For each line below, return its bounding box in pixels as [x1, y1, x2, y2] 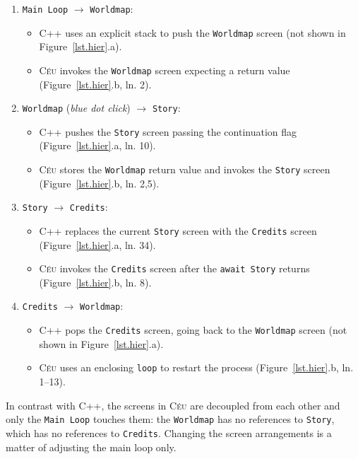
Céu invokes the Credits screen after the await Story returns [39, 261, 310, 276]
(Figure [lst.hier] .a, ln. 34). [39, 237, 156, 252]
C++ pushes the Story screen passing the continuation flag [39, 124, 297, 139]
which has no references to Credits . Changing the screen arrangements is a [6, 425, 332, 440]
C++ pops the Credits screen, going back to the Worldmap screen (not [39, 323, 347, 337]
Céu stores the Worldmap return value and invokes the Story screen [39, 162, 330, 177]
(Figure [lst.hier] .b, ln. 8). [39, 274, 152, 289]
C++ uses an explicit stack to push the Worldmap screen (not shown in [39, 25, 346, 40]
